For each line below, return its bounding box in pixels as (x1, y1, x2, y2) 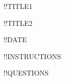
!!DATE (3, 34, 27, 45)
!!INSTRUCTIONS (3, 51, 62, 61)
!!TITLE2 (3, 17, 33, 28)
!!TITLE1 (3, 1, 33, 11)
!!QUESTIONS (3, 68, 49, 78)
